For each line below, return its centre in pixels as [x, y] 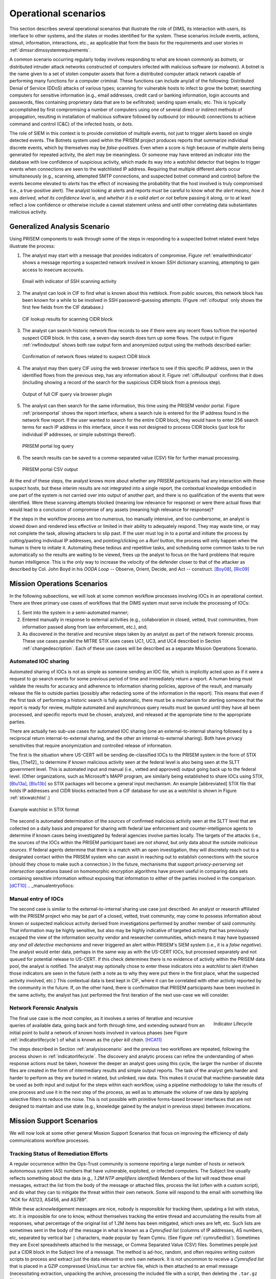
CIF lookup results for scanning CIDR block [67, 319]
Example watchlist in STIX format [44, 809]
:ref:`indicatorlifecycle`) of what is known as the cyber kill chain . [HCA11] [86, 1040]
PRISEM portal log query [48, 446]
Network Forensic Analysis [44, 1008]
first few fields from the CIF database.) [63, 307]
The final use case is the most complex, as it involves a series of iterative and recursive [101, 1018]
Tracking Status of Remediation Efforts [59, 1154]
